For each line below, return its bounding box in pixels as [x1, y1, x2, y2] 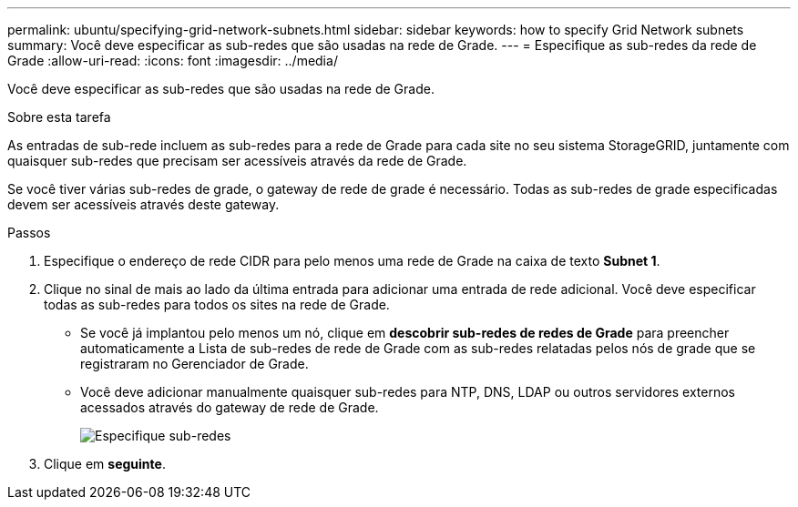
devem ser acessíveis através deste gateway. [7, 197, 280, 212]
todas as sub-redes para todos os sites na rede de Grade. [44, 297, 390, 312]
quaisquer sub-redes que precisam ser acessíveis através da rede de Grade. [7, 153, 467, 168]
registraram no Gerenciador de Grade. [80, 356, 309, 371]
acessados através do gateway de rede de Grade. [80, 400, 379, 415]
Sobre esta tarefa [7, 109, 111, 125]
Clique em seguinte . [44, 456, 166, 472]
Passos [7, 225, 51, 240]
